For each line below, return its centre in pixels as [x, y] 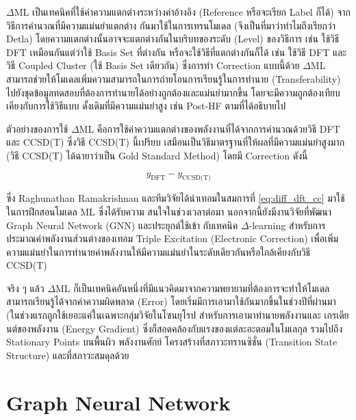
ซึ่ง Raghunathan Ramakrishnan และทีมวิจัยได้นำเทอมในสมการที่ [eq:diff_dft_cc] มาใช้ [176, 198]
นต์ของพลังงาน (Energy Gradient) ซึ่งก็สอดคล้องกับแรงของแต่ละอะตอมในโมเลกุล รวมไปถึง [175, 328]
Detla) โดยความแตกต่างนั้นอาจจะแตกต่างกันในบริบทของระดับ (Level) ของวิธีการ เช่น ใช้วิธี [173, 39]
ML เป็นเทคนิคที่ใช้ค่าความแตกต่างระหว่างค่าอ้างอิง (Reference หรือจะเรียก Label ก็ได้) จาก [182, 12]
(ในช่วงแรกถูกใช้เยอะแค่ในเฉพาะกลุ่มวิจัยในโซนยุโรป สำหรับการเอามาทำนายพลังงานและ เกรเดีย [178, 315]
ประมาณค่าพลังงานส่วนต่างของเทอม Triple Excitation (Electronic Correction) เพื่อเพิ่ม [173, 238]
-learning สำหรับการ [287, 225]
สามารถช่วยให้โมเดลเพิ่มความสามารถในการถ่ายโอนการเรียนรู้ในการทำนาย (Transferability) [174, 78]
